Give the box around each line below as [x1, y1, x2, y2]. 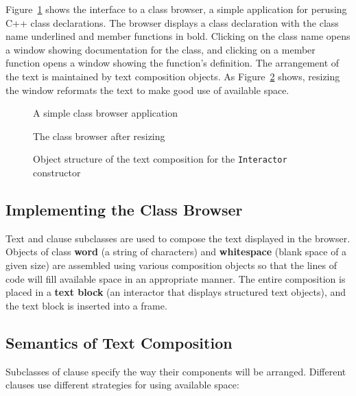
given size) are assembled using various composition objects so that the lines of [5, 257, 337, 272]
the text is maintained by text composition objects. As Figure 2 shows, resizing [5, 69, 340, 83]
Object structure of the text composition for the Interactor [33, 152, 287, 166]
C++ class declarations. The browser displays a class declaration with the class [5, 15, 339, 30]
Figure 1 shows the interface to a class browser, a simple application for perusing [5, 2, 347, 16]
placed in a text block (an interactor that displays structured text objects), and [5, 285, 346, 299]
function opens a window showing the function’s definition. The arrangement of [5, 56, 340, 70]
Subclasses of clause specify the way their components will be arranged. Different [5, 364, 346, 378]
